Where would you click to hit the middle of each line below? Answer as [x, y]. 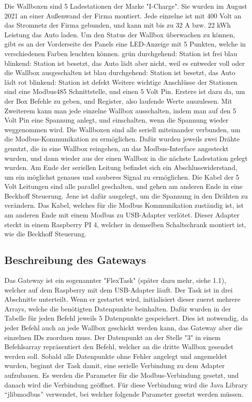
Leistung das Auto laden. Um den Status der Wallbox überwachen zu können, [120, 34]
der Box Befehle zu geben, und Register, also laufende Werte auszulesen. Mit [118, 100]
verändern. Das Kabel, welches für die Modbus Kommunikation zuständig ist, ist [124, 205]
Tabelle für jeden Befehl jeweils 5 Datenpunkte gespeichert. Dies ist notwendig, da [126, 318]
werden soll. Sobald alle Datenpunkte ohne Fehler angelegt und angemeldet [116, 356]
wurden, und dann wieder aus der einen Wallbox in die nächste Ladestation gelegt [126, 158]
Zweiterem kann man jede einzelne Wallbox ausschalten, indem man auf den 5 [120, 110]
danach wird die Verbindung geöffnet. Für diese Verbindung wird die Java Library [126, 384]
